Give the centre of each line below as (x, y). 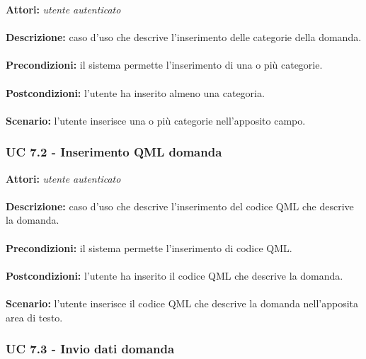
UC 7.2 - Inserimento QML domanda (114, 152)
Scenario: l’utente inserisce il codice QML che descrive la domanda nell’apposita (182, 303)
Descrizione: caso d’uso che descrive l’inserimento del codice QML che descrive (180, 206)
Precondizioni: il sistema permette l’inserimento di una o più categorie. (164, 65)
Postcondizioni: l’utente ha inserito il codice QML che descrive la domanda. (175, 275)
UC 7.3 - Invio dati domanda (90, 349)
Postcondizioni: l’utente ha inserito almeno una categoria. (135, 92)
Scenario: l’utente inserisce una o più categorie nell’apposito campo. (156, 120)
